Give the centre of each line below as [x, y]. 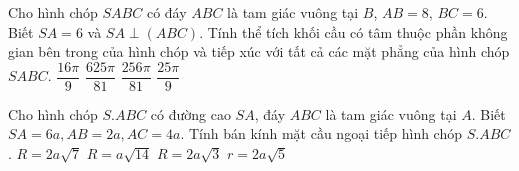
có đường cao [190, 113]
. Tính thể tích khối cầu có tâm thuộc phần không [353, 31]
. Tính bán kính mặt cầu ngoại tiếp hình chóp [321, 133]
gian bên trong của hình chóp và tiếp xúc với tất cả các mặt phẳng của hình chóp [259, 51]
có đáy [166, 12]
